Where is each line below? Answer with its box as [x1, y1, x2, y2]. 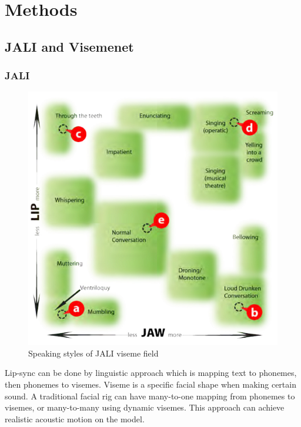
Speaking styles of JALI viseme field [28, 347, 159, 359]
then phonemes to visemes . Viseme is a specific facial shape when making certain [5, 378, 296, 391]
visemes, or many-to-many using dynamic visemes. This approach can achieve [5, 401, 285, 413]
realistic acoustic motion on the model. [5, 412, 145, 425]
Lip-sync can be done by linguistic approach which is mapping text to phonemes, [5, 367, 297, 379]
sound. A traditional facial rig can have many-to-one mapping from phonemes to [5, 389, 295, 402]
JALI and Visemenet [5, 37, 134, 55]
